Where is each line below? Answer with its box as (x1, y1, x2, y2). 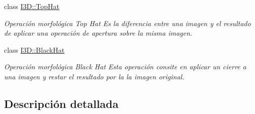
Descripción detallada (4, 95, 119, 111)
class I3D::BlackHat (4, 44, 65, 55)
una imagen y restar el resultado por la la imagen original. (4, 71, 185, 81)
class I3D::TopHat (4, 1, 60, 11)
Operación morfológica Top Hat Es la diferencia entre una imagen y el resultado (4, 18, 251, 28)
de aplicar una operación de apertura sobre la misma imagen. (4, 28, 193, 38)
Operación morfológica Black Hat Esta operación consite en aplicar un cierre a (4, 61, 246, 72)
